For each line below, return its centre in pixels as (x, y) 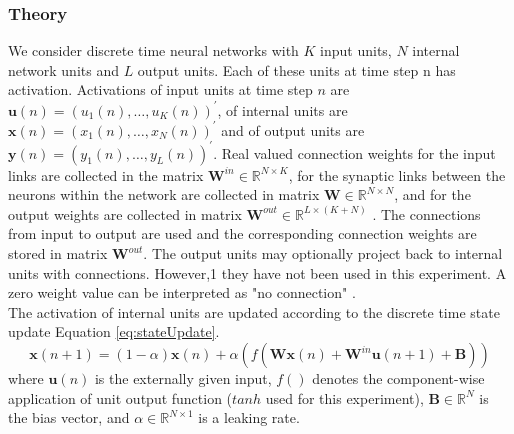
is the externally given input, (183, 378)
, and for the (432, 194)
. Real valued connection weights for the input (354, 152)
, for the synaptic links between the (397, 174)
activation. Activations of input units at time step (160, 89)
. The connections (426, 213)
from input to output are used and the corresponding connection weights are (242, 233)
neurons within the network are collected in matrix (164, 194)
